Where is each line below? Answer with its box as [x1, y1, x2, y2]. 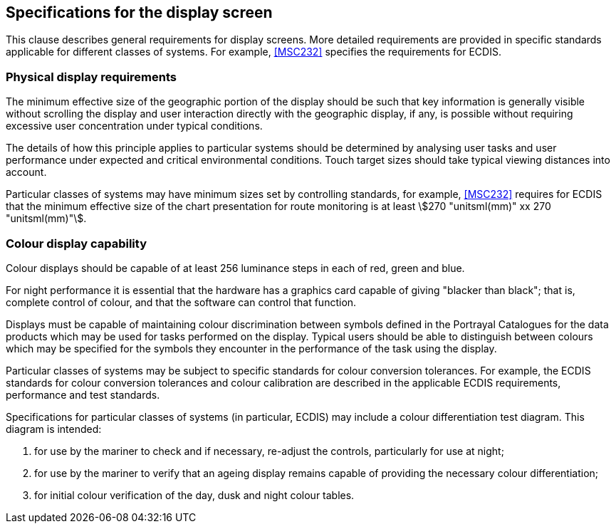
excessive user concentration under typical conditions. [6, 120, 263, 132]
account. [6, 166, 47, 179]
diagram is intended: [6, 422, 102, 435]
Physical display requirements [6, 69, 177, 84]
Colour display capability [6, 236, 147, 251]
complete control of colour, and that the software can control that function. [6, 295, 357, 308]
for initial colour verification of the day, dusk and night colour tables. [34, 488, 355, 501]
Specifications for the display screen [6, 4, 273, 21]
